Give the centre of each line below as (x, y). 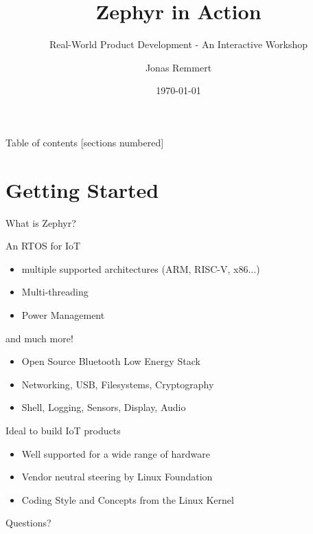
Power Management (63, 315)
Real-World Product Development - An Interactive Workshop (178, 44)
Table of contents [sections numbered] (85, 142)
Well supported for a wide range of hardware (116, 453)
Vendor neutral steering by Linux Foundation (117, 477)
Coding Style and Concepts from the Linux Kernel (128, 499)
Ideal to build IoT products (63, 430)
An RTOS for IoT (43, 246)
